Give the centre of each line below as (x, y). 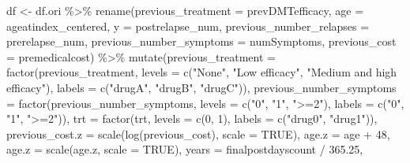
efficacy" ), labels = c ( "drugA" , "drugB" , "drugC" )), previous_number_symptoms (201, 87)
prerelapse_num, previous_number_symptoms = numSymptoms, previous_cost (201, 41)
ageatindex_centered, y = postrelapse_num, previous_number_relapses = (188, 26)
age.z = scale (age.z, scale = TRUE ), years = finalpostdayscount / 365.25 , (185, 149)
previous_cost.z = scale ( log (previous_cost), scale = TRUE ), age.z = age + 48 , (198, 133)
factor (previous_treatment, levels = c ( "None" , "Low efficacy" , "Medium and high (202, 72)
